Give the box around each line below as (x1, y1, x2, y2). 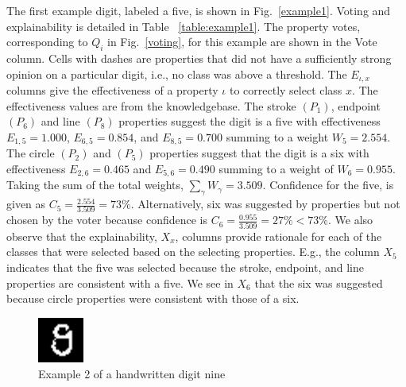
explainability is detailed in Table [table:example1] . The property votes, (6, 17, 361, 34)
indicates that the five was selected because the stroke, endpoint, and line (6, 258, 364, 275)
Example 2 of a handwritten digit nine (38, 365, 226, 381)
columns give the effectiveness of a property (6, 82, 218, 99)
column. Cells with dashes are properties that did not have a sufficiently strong (6, 49, 392, 66)
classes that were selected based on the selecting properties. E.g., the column (6, 243, 380, 260)
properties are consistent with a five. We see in (6, 274, 234, 291)
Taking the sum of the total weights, (6, 176, 184, 193)
